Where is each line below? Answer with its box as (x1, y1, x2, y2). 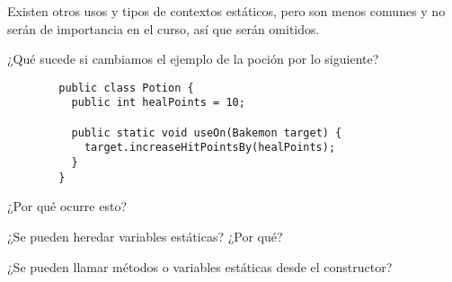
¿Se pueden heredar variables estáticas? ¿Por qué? (7, 226, 283, 245)
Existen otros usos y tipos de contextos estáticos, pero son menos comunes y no (7, 2, 446, 20)
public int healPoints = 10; (71, 96, 245, 110)
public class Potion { (58, 81, 194, 94)
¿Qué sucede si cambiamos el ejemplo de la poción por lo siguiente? (7, 49, 379, 68)
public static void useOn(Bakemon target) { (71, 126, 342, 139)
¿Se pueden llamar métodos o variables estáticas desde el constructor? (7, 257, 393, 276)
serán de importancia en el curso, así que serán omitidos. (7, 19, 320, 38)
